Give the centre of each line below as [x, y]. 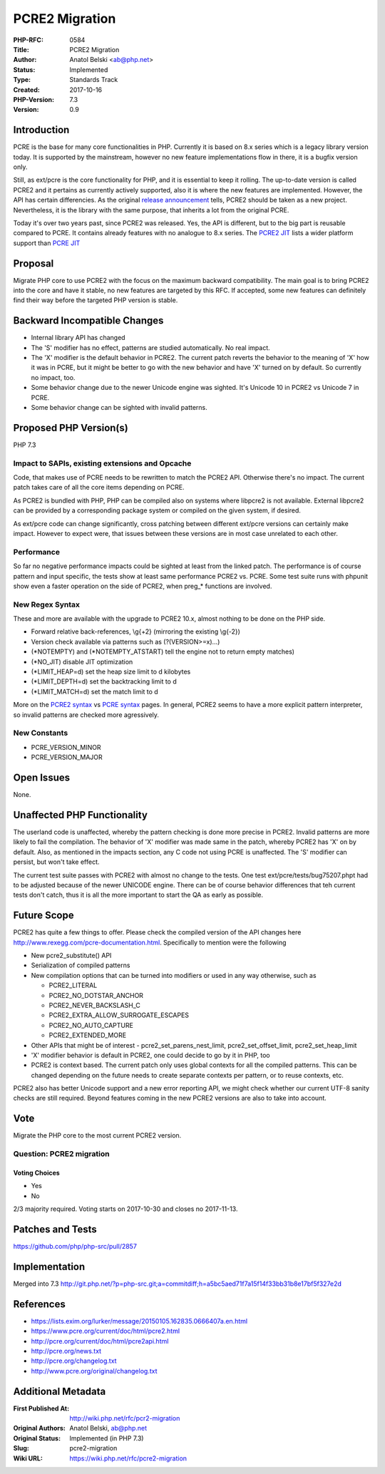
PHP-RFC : [29, 40]
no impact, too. [53, 377]
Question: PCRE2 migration [61, 1154]
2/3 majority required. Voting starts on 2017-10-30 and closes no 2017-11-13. [125, 1209]
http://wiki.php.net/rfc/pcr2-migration [125, 1418]
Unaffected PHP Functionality [80, 815]
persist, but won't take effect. [56, 862]
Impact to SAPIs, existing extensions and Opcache [102, 463]
